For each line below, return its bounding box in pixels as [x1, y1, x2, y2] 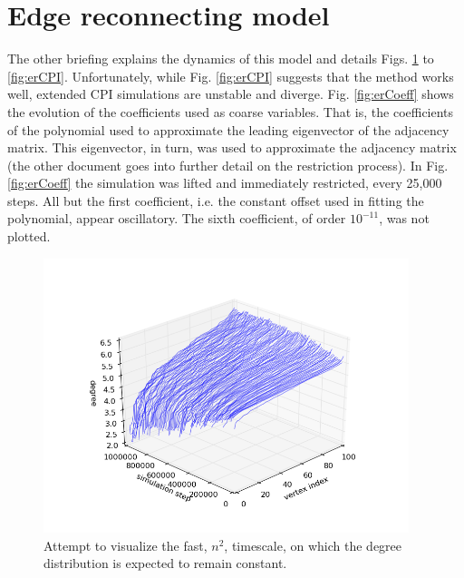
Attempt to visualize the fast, [43, 535, 208, 554]
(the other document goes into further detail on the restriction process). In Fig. [7, 155, 449, 174]
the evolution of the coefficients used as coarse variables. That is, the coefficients [7, 102, 454, 121]
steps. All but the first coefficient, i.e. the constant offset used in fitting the [7, 191, 424, 210]
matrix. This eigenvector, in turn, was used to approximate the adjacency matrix [7, 138, 457, 157]
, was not [379, 209, 430, 228]
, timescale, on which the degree [224, 535, 402, 554]
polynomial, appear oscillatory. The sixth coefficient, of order [7, 209, 346, 228]
